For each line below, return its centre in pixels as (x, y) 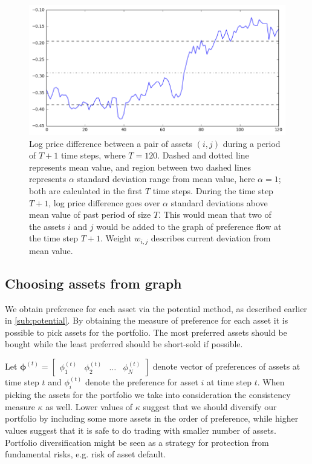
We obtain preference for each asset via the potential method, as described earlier (156, 308)
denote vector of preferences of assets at (226, 366)
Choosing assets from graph (93, 283)
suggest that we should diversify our (210, 406)
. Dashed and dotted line (203, 155)
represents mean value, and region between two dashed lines (140, 167)
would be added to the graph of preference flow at (189, 226)
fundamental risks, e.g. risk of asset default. (86, 454)
